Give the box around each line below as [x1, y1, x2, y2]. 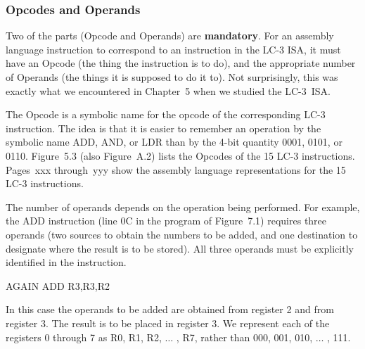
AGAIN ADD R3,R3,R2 [6, 278, 110, 293]
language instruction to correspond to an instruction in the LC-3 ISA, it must [6, 42, 341, 56]
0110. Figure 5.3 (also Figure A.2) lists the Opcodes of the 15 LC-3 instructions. [6, 148, 355, 163]
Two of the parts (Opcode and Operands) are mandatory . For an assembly [6, 28, 334, 43]
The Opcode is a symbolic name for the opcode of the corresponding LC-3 [6, 107, 326, 122]
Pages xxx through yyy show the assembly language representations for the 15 [6, 162, 346, 177]
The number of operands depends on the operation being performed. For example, [6, 199, 360, 214]
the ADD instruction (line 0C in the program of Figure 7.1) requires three [6, 213, 327, 228]
